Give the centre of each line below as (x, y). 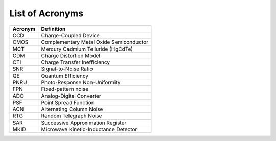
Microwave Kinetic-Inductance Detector (89, 129)
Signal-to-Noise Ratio (67, 69)
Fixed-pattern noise (65, 89)
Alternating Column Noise (72, 109)
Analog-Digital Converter (71, 96)
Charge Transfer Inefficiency (76, 62)
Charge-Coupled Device (70, 35)
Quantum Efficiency (65, 76)
